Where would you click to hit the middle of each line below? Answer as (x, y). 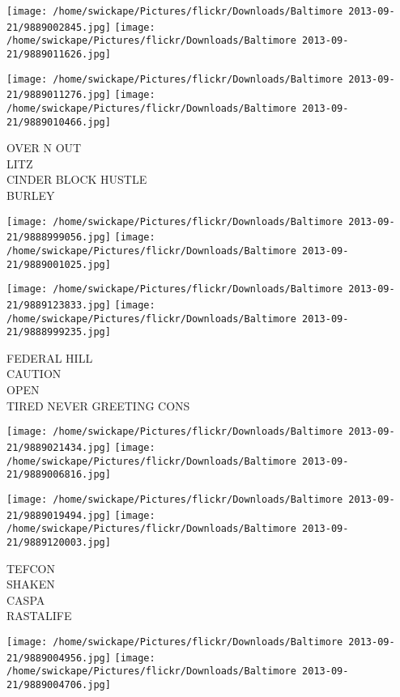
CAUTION (34, 374)
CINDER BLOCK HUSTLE (77, 179)
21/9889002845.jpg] (59, 27)
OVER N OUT (44, 148)
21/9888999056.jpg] (59, 238)
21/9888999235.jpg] (59, 332)
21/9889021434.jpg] (59, 447)
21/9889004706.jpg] (59, 684)
